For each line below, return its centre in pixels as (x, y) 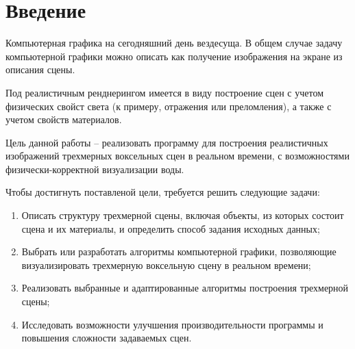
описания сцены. (40, 69)
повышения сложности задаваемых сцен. (107, 338)
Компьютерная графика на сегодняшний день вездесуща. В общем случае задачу (174, 43)
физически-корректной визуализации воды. (95, 169)
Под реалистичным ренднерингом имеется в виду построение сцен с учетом (165, 92)
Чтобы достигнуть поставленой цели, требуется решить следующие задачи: (163, 192)
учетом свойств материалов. (64, 119)
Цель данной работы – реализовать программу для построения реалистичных (167, 142)
